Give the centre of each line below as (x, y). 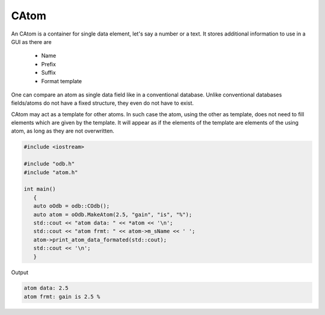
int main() (40, 189)
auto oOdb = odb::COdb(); (72, 206)
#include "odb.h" (49, 164)
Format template (62, 81)
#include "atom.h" (51, 172)
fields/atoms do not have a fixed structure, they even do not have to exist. (102, 103)
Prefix (49, 64)
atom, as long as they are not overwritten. (63, 131)
